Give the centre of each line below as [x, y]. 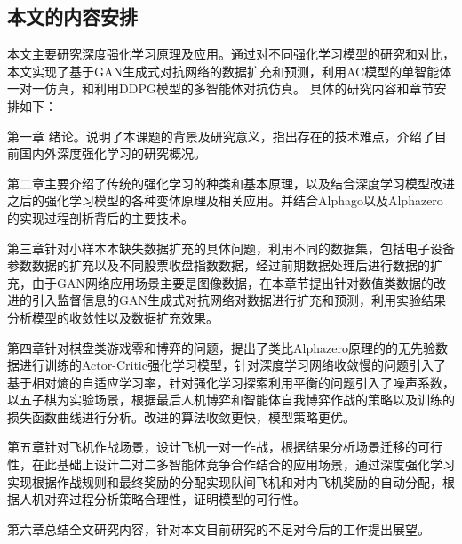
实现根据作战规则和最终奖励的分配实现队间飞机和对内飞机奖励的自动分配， [225, 481]
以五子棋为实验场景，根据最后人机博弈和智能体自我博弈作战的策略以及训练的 [231, 400]
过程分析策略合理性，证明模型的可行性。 [187, 499]
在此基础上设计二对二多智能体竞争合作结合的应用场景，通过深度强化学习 [243, 464]
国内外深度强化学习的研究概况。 [112, 153]
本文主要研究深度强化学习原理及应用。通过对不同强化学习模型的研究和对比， [231, 54]
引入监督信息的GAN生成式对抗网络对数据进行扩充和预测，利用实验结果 [239, 300]
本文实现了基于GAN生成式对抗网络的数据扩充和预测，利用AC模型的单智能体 [230, 71]
